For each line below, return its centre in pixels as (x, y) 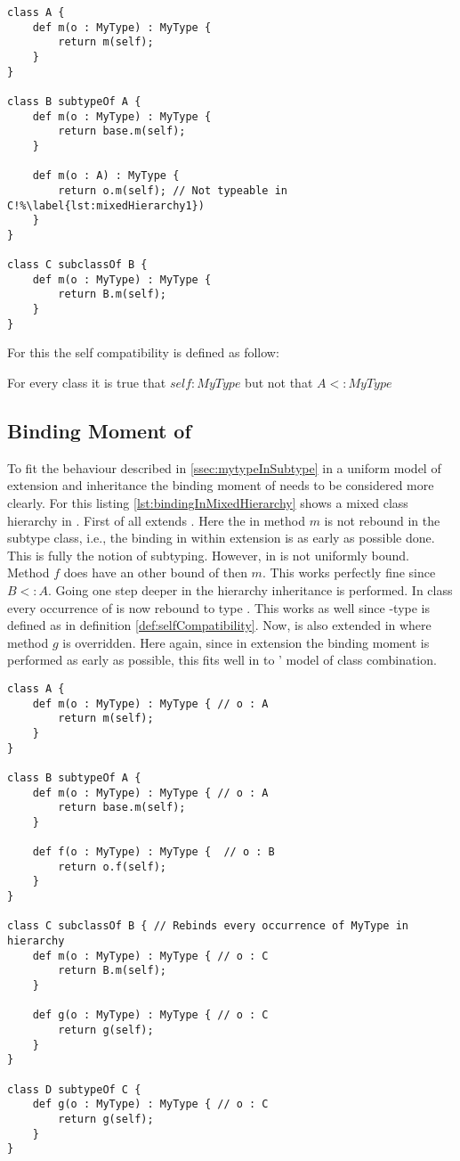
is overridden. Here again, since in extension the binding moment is (246, 642)
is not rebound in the (382, 520)
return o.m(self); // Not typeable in (173, 190)
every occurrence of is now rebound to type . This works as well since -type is (219, 607)
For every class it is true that (87, 383)
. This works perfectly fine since (349, 572)
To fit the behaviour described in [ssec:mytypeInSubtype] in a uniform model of (224, 467)
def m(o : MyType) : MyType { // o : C (150, 956)
